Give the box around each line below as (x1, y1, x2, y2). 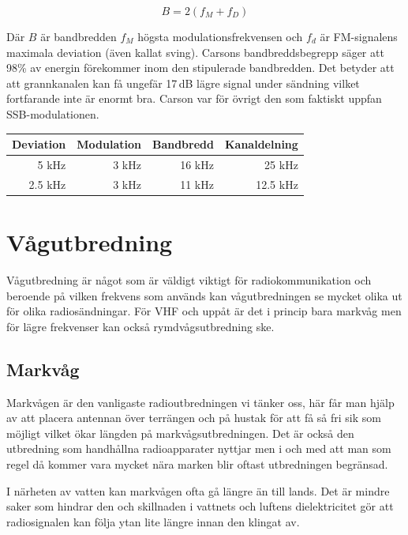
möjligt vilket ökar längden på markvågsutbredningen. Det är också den (6, 424, 354, 441)
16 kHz (180, 156, 214, 172)
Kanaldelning (224, 136, 298, 153)
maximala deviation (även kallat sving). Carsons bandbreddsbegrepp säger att (6, 43, 384, 60)
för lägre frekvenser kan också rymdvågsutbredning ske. (6, 318, 275, 334)
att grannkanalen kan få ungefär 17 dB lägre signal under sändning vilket (6, 74, 360, 91)
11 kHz (180, 175, 214, 192)
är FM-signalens (320, 28, 398, 44)
